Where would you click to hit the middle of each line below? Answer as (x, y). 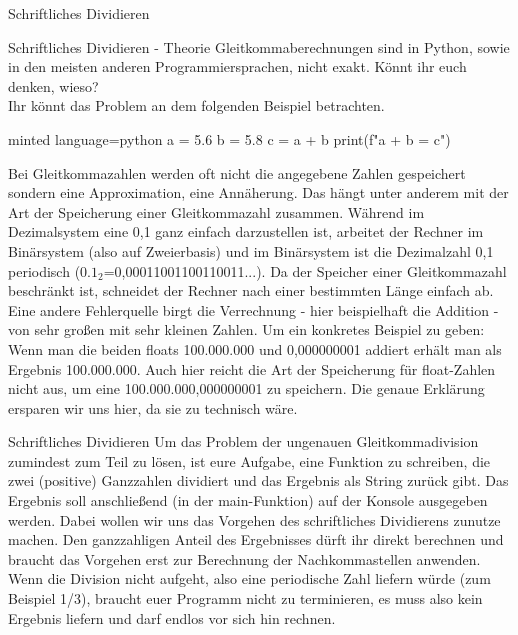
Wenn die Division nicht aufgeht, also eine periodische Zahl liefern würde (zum (249, 578)
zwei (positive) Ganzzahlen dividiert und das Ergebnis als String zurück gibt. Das (258, 480)
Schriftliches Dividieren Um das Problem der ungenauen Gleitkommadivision (243, 441)
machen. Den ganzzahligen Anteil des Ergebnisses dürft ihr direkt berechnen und (256, 539)
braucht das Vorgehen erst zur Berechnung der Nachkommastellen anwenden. (244, 558)
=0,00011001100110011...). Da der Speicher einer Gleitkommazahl (305, 270)
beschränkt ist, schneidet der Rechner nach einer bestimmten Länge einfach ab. (251, 290)
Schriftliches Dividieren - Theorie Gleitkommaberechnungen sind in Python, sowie (259, 46)
